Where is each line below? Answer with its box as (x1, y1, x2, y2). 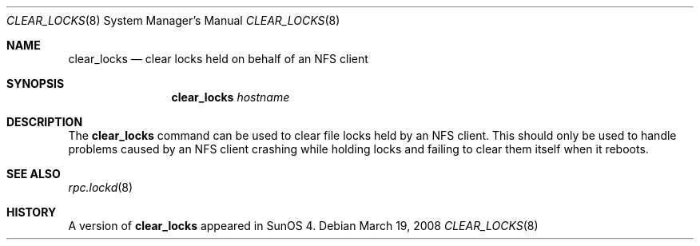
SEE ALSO (6, 167, 61, 181)
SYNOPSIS (6, 77, 65, 90)
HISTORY (6, 205, 57, 219)
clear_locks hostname (171, 90, 290, 104)
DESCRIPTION (6, 115, 83, 129)
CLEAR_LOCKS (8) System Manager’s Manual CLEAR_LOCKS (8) (6, 14, 340, 27)
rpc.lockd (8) (68, 181, 133, 194)
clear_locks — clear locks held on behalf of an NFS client (68, 52, 368, 65)
